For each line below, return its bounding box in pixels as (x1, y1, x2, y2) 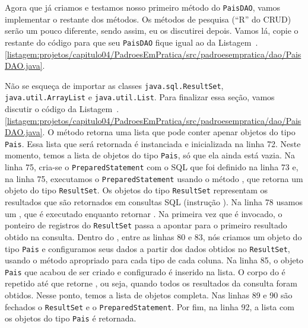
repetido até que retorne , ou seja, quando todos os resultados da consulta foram (5, 277, 297, 289)
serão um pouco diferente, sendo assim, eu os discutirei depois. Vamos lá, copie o (5, 24, 299, 37)
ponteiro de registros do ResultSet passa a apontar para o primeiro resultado (5, 219, 287, 231)
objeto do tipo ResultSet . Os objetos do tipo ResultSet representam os (5, 184, 268, 196)
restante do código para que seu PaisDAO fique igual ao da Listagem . (5, 36, 258, 48)
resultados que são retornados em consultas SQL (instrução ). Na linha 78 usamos (5, 196, 303, 208)
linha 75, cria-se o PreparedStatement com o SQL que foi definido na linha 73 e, (5, 161, 299, 173)
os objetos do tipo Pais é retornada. (5, 312, 136, 324)
